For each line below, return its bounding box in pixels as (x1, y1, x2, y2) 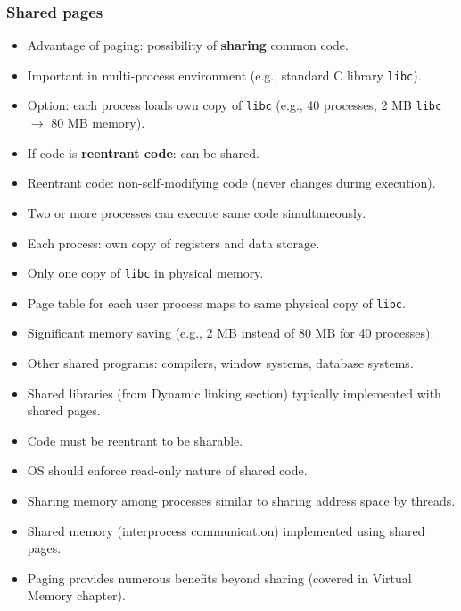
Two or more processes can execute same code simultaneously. (27, 203, 366, 222)
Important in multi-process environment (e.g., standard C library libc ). (27, 65, 422, 84)
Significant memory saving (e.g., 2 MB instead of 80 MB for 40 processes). (27, 323, 434, 342)
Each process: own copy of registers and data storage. (27, 233, 320, 252)
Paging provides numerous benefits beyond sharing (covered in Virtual (27, 568, 412, 587)
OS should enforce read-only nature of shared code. (27, 461, 308, 480)
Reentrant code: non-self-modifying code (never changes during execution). (27, 173, 436, 192)
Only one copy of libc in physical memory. (27, 264, 264, 282)
